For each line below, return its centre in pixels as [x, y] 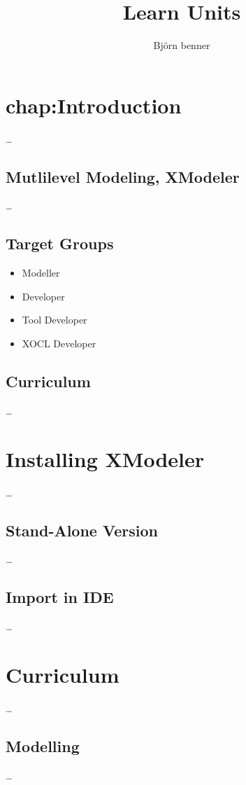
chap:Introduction [94, 105]
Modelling [43, 745]
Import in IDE [60, 597]
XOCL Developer [59, 343]
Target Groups [60, 243]
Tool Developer [55, 320]
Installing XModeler [105, 458]
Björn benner [182, 45]
